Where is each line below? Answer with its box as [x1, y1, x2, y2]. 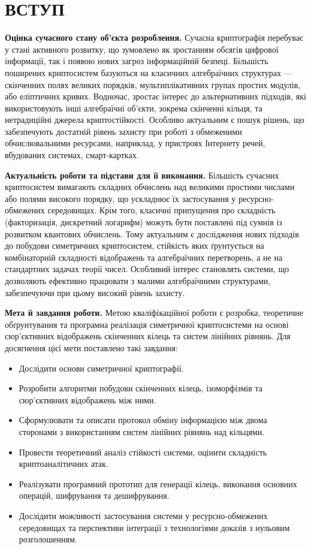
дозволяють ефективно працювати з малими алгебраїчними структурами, [5, 274, 271, 286]
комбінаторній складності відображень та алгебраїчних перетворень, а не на [5, 251, 283, 263]
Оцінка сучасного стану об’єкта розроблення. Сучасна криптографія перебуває [5, 31, 303, 44]
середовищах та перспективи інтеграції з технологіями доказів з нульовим [19, 521, 290, 533]
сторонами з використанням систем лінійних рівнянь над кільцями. [19, 425, 265, 438]
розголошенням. [19, 533, 77, 545]
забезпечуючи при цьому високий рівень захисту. [5, 286, 185, 298]
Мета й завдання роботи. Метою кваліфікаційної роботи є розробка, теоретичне [5, 306, 304, 319]
